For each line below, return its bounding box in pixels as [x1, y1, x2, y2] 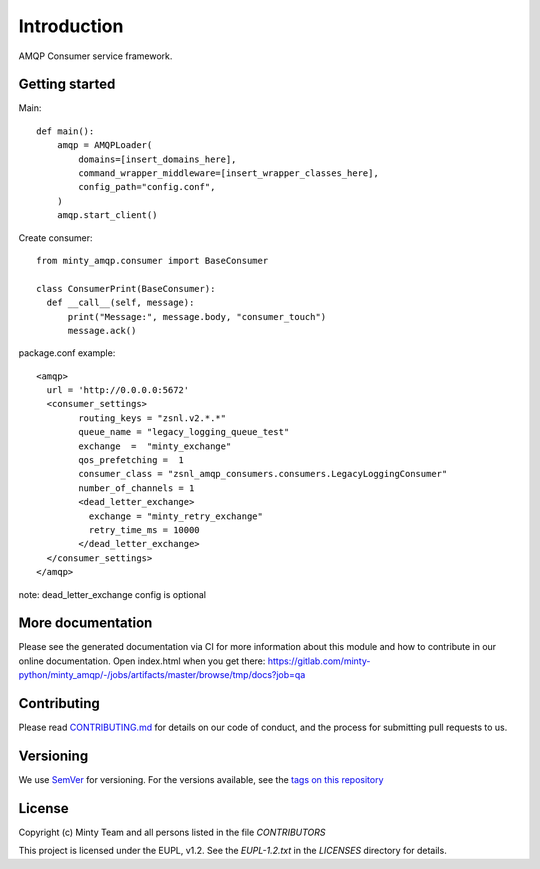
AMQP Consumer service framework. [18, 50, 173, 62]
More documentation [18, 615, 153, 632]
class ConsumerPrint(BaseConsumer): [36, 283, 216, 294]
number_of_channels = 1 [78, 482, 195, 494]
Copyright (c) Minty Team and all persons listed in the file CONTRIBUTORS [18, 826, 326, 838]
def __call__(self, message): [46, 297, 195, 309]
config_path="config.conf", [78, 181, 216, 193]
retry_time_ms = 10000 [88, 525, 200, 535]
